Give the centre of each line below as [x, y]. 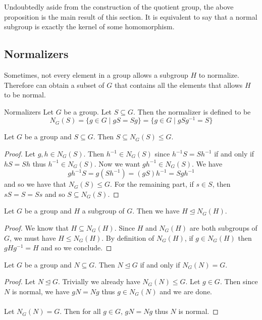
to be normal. [25, 95]
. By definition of [128, 237]
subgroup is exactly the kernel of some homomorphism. [89, 26]
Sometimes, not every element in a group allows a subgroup [96, 74]
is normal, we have [41, 291]
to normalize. [219, 74]
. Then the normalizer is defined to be [192, 111]
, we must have [33, 237]
